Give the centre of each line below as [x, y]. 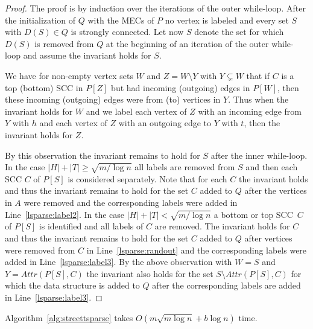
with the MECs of [121, 20]
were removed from [40, 250]
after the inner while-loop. [259, 155]
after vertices [268, 238]
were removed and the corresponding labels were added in [131, 203]
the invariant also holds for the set [150, 273]
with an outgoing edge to [165, 123]
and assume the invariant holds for [87, 55]
